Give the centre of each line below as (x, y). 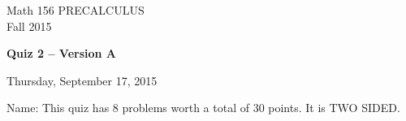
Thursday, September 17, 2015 (82, 80)
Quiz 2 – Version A (62, 53)
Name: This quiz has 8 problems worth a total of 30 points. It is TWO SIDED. (203, 108)
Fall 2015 (29, 26)
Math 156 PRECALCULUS (76, 10)
